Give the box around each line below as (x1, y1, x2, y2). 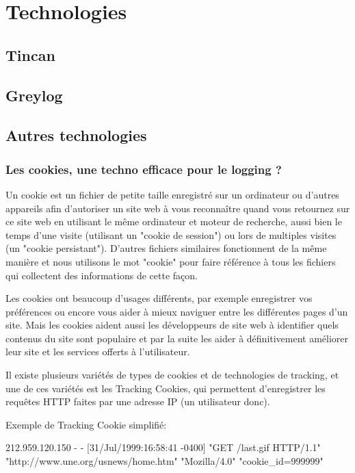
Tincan (5, 44, 55, 65)
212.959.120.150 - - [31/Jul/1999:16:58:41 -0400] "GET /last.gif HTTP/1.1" (5, 440, 321, 455)
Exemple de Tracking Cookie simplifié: (5, 417, 167, 431)
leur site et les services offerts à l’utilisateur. (5, 344, 190, 359)
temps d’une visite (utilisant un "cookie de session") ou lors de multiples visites (5, 227, 337, 242)
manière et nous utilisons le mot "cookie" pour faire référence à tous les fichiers (5, 254, 336, 268)
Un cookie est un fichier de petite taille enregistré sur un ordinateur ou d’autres (5, 187, 339, 201)
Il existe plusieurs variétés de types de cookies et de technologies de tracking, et (5, 368, 339, 382)
